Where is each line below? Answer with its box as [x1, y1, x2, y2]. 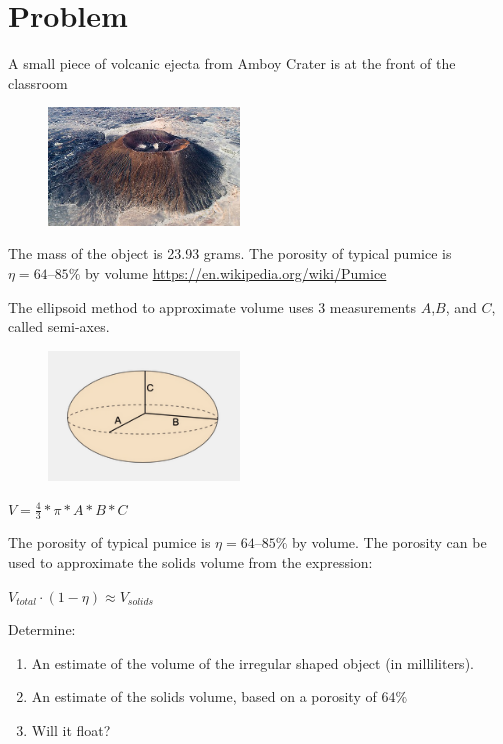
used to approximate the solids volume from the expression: [8, 551, 373, 572]
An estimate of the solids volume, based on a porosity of [31, 686, 377, 707]
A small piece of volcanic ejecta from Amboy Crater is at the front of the [8, 53, 456, 74]
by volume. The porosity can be [292, 532, 487, 553]
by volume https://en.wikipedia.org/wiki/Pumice [84, 262, 387, 283]
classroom [8, 72, 68, 93]
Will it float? [31, 719, 111, 740]
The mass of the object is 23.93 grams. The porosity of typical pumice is [8, 243, 452, 264]
